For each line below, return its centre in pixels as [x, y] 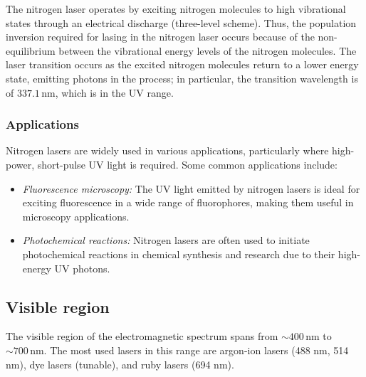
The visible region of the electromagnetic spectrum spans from [142, 336]
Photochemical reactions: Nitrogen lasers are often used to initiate [166, 240]
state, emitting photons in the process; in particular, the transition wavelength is [182, 78]
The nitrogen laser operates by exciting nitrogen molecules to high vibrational [176, 9]
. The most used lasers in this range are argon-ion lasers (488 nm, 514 [196, 350]
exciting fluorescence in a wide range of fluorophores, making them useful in [188, 202]
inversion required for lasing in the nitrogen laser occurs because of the [160, 37]
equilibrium [31, 50]
